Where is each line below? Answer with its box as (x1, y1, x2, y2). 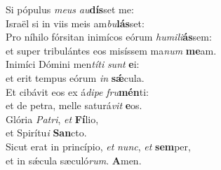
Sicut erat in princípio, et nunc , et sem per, (6, 139, 191, 153)
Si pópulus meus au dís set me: (6, 2, 134, 16)
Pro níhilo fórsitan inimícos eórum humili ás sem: (6, 29, 212, 44)
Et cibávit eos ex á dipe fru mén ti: (6, 84, 149, 99)
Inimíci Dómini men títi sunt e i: (6, 57, 140, 71)
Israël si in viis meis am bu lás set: (6, 15, 145, 30)
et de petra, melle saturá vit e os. (6, 98, 142, 113)
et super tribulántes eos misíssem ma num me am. (6, 43, 217, 57)
